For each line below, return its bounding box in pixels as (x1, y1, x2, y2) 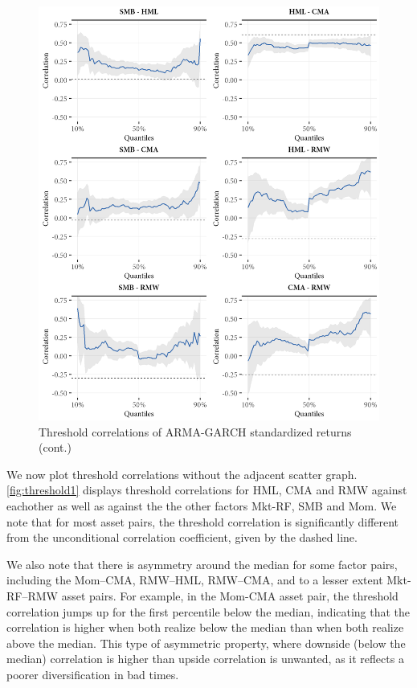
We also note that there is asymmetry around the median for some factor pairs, (6, 555, 398, 572)
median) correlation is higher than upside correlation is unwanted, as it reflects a (6, 650, 404, 667)
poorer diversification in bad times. (6, 665, 179, 682)
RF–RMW (6, 587, 58, 604)
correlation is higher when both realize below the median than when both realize (6, 619, 404, 636)
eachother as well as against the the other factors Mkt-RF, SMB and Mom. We (6, 498, 397, 514)
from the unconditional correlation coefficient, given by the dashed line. (6, 529, 358, 546)
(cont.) (39, 439, 72, 456)
